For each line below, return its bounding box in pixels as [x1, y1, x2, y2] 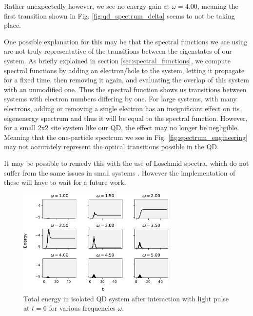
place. [4, 20, 21, 30]
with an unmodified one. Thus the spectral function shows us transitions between [4, 84, 247, 94]
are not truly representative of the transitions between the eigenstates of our [4, 46, 232, 56]
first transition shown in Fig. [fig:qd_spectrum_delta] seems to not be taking [4, 10, 235, 20]
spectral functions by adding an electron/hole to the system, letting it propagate [4, 65, 245, 75]
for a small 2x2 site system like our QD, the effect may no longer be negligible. [4, 122, 239, 133]
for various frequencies [49, 303, 116, 313]
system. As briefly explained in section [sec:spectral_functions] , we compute [4, 55, 231, 65]
